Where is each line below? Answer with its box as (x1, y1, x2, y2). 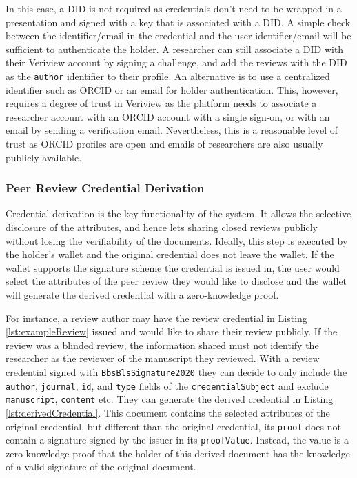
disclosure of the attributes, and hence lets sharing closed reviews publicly (6, 220, 318, 234)
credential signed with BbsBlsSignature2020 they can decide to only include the (6, 364, 347, 379)
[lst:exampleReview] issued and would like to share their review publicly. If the (6, 324, 338, 339)
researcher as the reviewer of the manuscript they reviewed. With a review (6, 351, 320, 366)
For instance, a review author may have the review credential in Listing (6, 310, 307, 325)
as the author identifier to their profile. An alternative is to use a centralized (6, 68, 330, 83)
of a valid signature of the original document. (6, 459, 196, 474)
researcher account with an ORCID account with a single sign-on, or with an (6, 109, 330, 123)
